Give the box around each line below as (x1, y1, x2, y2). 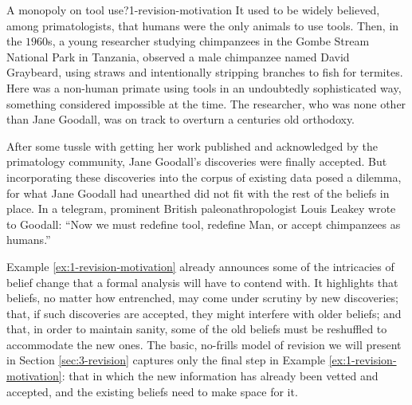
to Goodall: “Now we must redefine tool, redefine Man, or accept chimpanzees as (6, 215, 401, 232)
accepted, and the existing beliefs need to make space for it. (6, 383, 298, 399)
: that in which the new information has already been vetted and (61, 368, 379, 384)
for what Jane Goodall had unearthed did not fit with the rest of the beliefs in (6, 184, 390, 201)
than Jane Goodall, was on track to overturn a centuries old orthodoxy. (6, 111, 355, 128)
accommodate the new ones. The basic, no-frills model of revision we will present (6, 336, 402, 352)
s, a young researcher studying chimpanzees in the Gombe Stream (48, 33, 370, 49)
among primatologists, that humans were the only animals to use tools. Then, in (6, 17, 399, 33)
